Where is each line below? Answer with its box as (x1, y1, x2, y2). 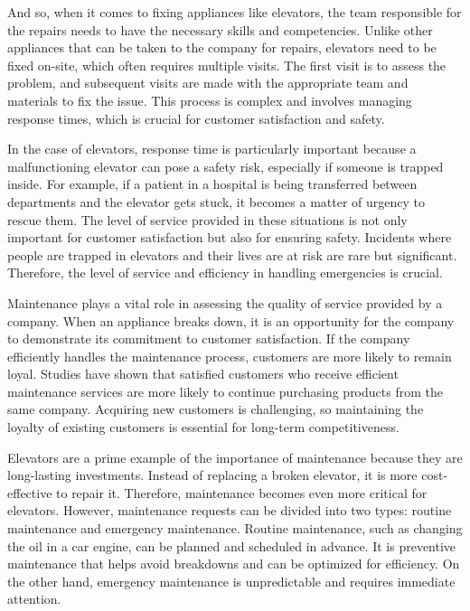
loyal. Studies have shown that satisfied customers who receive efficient (7, 364, 399, 383)
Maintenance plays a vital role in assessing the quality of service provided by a (7, 293, 443, 312)
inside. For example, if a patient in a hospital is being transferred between (7, 174, 418, 193)
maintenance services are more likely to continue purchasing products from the (7, 381, 443, 400)
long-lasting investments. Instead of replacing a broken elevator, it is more (7, 465, 418, 484)
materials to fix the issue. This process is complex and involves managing (7, 90, 412, 109)
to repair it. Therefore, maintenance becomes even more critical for (56, 483, 428, 502)
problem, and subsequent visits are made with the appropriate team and (7, 73, 409, 92)
